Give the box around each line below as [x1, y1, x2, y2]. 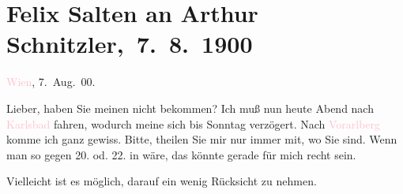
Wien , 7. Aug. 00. [6, 73, 96, 90]
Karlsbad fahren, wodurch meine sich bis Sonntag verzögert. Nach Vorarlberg [6, 115, 381, 132]
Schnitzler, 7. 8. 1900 [6, 28, 253, 60]
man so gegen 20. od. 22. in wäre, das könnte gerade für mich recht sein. [6, 146, 356, 162]
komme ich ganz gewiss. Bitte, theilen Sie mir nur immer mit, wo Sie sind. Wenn [6, 131, 397, 147]
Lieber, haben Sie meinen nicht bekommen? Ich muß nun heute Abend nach [6, 99, 374, 116]
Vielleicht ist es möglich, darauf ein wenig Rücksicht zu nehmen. [6, 173, 317, 189]
